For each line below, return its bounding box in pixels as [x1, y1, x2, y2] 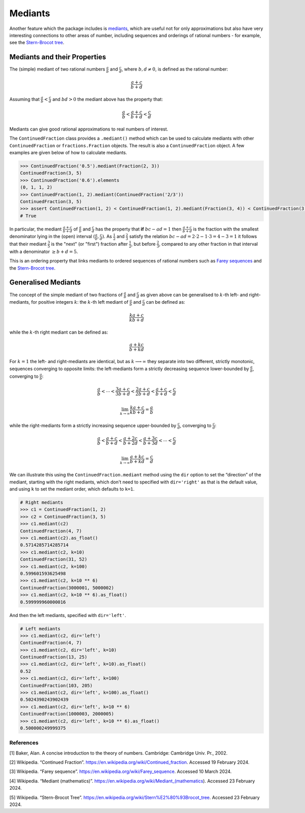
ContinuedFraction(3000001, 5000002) [20, 584, 114, 591]
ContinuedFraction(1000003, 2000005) [20, 711, 114, 717]
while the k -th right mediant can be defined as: [9, 329, 108, 335]
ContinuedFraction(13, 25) [20, 654, 87, 660]
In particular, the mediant [9, 226, 62, 232]
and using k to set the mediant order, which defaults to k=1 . [9, 486, 135, 492]
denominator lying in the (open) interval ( [9, 234, 95, 240]
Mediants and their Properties [9, 53, 106, 61]
